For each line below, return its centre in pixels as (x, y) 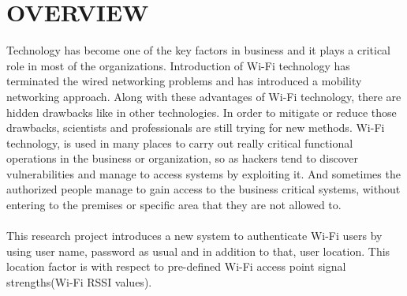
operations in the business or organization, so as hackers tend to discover (183, 158)
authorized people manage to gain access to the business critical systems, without (203, 189)
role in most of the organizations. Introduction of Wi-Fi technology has (178, 65)
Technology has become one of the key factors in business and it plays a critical (199, 50)
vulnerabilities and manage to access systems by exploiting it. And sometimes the (203, 173)
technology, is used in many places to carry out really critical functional (180, 142)
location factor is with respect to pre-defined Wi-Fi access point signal (176, 266)
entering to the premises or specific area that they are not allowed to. (174, 205)
